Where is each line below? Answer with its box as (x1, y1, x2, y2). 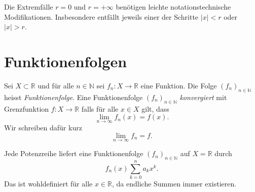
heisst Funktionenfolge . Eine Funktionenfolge (4, 91, 143, 102)
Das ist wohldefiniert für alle (4, 178, 93, 189)
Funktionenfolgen (4, 51, 127, 71)
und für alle (38, 80, 74, 90)
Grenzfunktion (4, 103, 49, 114)
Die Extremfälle (4, 2, 53, 12)
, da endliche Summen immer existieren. (112, 178, 237, 189)
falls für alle (81, 103, 119, 114)
